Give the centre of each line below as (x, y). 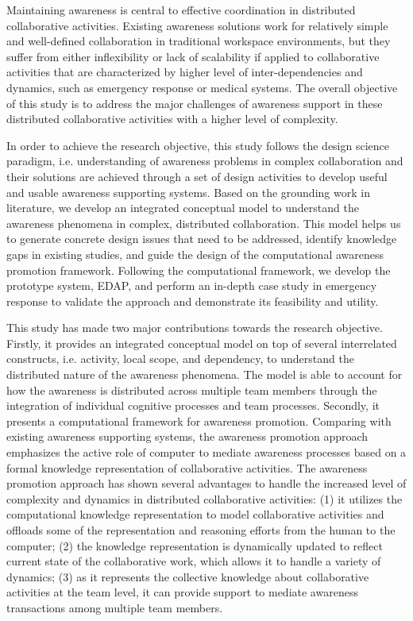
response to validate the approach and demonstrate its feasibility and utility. (193, 301)
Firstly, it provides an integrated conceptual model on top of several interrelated (202, 343)
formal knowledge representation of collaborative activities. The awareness (187, 467)
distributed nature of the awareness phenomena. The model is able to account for (205, 374)
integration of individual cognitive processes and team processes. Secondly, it (193, 405)
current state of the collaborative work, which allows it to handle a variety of (194, 561)
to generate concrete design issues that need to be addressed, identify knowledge (202, 239)
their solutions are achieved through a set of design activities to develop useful (197, 176)
